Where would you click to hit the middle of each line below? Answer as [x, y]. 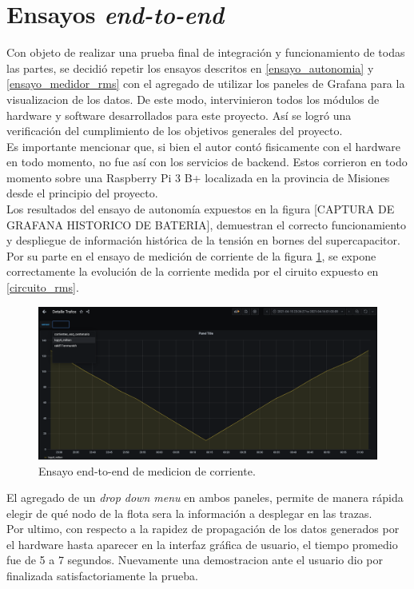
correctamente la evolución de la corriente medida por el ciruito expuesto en [193, 271]
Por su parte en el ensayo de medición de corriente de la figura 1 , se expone [191, 255]
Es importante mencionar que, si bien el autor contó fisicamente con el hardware [203, 146]
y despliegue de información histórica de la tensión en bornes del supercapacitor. [203, 240]
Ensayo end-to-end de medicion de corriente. [147, 470]
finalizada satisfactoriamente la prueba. [102, 576]
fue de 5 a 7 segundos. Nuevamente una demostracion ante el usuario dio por [195, 560]
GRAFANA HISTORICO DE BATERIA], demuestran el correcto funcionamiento [207, 224]
